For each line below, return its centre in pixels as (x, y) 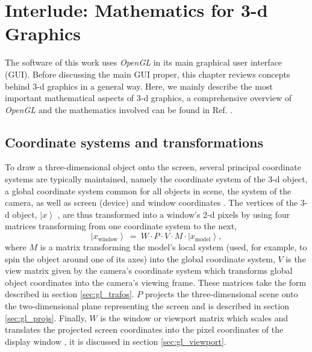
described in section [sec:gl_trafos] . (70, 294)
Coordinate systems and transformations (134, 142)
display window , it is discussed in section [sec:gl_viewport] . (116, 341)
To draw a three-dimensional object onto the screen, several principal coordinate (153, 167)
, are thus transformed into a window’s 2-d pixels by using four (174, 214)
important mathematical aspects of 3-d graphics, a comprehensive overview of (148, 98)
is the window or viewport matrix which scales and (194, 317)
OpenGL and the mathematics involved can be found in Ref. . (119, 109)
